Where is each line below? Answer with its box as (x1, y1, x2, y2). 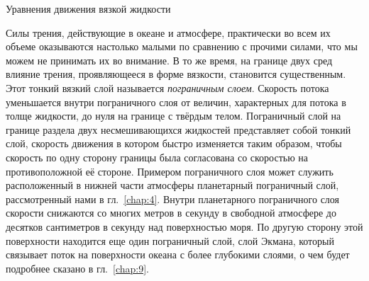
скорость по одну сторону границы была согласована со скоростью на (6, 149, 308, 164)
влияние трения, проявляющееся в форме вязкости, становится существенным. (6, 67, 346, 81)
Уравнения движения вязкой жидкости (6, 1, 171, 16)
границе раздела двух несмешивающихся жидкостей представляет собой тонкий (6, 122, 351, 137)
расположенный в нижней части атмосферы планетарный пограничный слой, (6, 178, 339, 193)
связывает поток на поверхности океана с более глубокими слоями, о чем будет (6, 247, 350, 262)
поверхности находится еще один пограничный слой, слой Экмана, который (6, 233, 334, 248)
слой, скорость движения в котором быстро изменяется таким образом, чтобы (6, 136, 342, 151)
